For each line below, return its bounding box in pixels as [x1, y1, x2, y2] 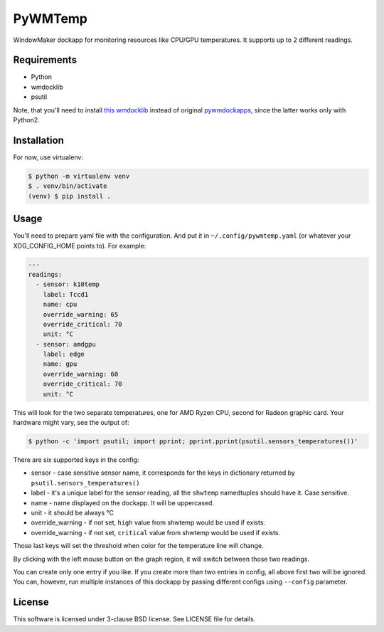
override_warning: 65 [43, 310, 119, 318]
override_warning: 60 [43, 370, 119, 378]
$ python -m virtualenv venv [28, 172, 130, 180]
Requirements [13, 54, 78, 66]
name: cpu [43, 300, 78, 309]
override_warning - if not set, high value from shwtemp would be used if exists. [31, 518, 266, 527]
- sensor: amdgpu [36, 340, 96, 348]
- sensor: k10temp [36, 280, 100, 288]
